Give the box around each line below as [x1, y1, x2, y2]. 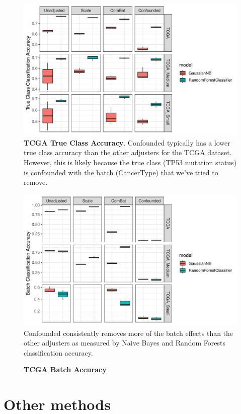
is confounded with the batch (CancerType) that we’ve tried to [24, 167, 218, 177]
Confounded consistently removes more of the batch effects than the [24, 327, 233, 338]
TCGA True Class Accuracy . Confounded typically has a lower [24, 137, 230, 148]
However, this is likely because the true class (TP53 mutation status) [24, 157, 237, 168]
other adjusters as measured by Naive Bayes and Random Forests [24, 337, 226, 348]
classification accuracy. [24, 347, 93, 358]
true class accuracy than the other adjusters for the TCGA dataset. [24, 147, 232, 158]
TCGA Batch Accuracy [24, 364, 107, 375]
